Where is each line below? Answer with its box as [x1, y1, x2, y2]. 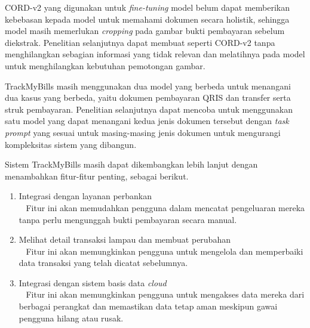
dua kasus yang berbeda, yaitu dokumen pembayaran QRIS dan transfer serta [5, 91, 291, 104]
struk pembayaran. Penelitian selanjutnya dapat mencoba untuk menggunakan [5, 103, 293, 115]
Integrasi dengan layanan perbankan [19, 190, 152, 202]
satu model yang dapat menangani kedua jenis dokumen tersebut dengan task [5, 115, 289, 127]
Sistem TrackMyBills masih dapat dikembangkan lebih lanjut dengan [5, 158, 258, 171]
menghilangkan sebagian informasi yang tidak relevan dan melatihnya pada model [5, 48, 305, 60]
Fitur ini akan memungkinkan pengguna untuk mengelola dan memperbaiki [26, 245, 303, 257]
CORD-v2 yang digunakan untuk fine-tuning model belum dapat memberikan [5, 1, 290, 13]
